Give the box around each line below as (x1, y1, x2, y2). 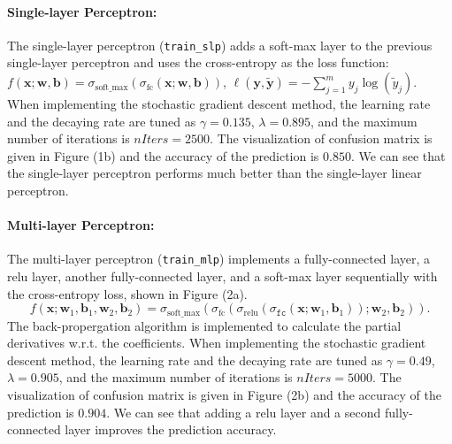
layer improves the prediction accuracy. (65, 420, 277, 439)
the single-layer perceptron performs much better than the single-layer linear (7, 164, 422, 182)
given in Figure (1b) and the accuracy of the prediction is (7, 146, 319, 165)
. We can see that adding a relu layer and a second (106, 402, 381, 421)
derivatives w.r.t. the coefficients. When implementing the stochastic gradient (7, 333, 426, 352)
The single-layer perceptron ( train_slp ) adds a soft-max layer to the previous (7, 35, 433, 54)
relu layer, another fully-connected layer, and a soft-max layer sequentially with (7, 267, 438, 286)
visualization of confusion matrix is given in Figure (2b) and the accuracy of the (7, 386, 441, 404)
